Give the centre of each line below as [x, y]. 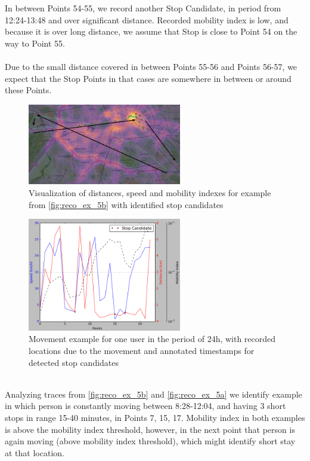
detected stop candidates [74, 362]
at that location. [35, 452]
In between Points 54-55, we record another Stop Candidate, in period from [143, 8]
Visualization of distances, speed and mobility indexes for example [150, 193]
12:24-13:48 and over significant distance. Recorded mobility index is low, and [147, 19]
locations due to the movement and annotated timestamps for [142, 350]
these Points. [28, 90]
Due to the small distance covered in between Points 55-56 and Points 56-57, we [151, 67]
